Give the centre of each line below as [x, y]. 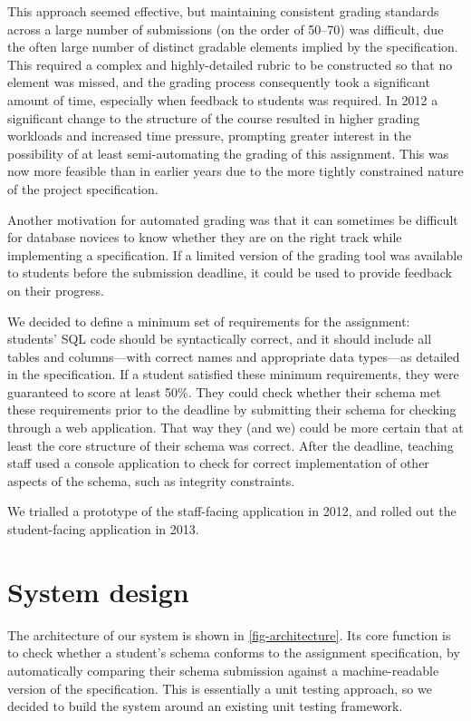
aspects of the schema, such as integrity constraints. [151, 480]
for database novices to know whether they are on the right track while [205, 237]
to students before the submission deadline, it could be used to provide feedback [230, 273]
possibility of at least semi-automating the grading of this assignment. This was [228, 153]
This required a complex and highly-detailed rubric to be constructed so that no [230, 64]
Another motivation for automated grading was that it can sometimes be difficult [233, 219]
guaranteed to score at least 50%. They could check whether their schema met [224, 391]
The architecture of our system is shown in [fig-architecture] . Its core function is [229, 634]
